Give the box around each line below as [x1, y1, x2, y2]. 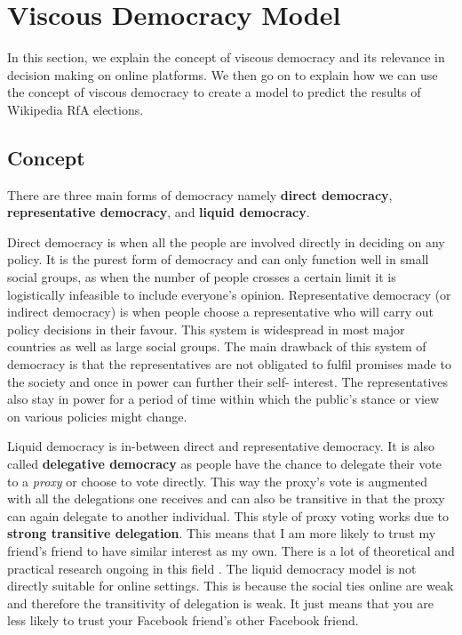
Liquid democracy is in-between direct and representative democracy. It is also [7, 437, 434, 455]
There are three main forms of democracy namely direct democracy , [7, 185, 393, 204]
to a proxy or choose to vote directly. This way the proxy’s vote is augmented [7, 471, 428, 490]
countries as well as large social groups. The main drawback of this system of [7, 337, 426, 356]
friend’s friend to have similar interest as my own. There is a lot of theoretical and [7, 541, 455, 559]
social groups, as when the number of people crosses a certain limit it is [7, 268, 396, 286]
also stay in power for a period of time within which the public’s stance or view [7, 390, 440, 408]
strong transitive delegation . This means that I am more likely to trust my [7, 524, 436, 543]
